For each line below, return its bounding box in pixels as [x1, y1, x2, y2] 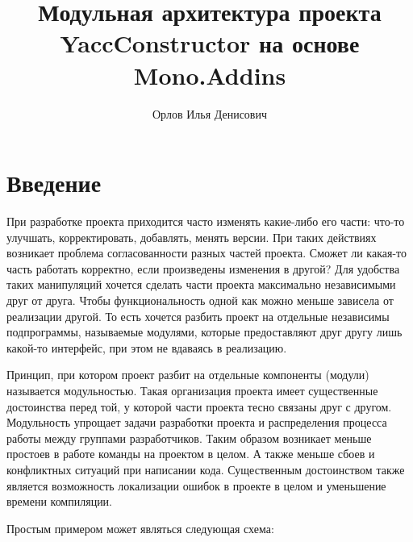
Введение [6, 166, 102, 199]
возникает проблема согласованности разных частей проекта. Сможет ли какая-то [6, 244, 407, 261]
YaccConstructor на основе [60, 27, 360, 60]
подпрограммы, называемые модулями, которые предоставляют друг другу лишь [6, 323, 403, 340]
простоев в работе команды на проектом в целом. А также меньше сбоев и [6, 445, 375, 462]
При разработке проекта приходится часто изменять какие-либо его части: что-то [6, 213, 405, 230]
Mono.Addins [133, 58, 286, 91]
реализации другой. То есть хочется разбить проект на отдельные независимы [6, 307, 390, 324]
